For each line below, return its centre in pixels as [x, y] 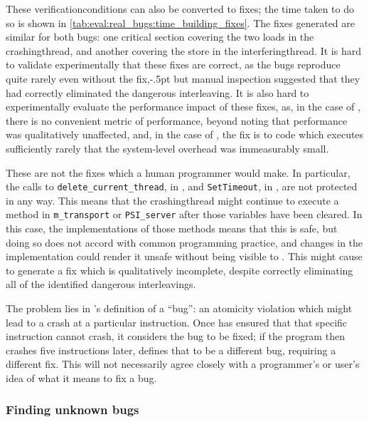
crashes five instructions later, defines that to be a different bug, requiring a [171, 350]
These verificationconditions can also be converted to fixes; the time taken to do [180, 9]
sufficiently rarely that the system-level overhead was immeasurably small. [167, 148]
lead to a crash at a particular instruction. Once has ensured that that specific [177, 322]
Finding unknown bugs [73, 410]
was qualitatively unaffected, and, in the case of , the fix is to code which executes [185, 134]
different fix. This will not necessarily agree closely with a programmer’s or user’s [183, 364]
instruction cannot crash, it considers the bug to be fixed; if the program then [175, 336]
